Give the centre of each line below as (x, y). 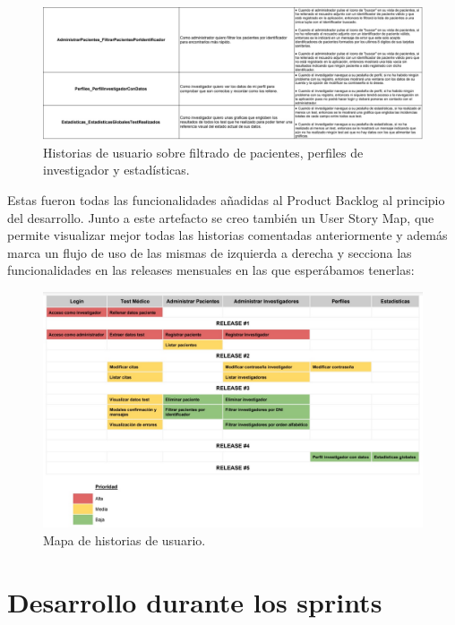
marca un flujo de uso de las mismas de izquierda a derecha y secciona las (210, 252)
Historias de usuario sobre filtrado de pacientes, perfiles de (203, 152)
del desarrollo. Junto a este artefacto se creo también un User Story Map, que (221, 217)
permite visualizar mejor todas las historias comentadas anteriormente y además (227, 235)
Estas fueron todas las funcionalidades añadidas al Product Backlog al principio (226, 200)
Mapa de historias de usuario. (124, 539)
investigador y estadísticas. (116, 170)
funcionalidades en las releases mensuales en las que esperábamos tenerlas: (211, 270)
